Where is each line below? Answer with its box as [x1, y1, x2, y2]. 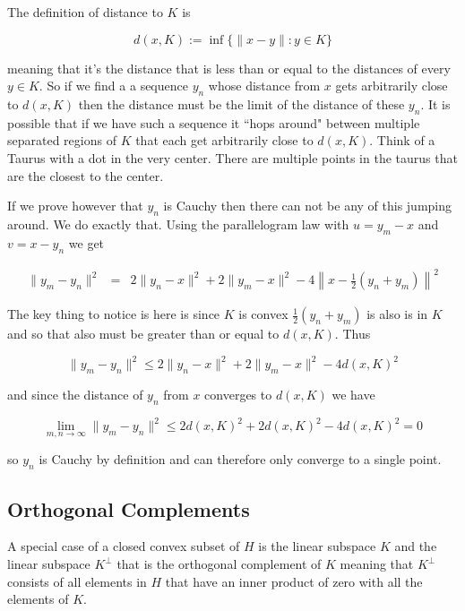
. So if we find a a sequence [39, 76, 188, 95]
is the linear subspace [258, 537, 376, 555]
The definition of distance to [7, 3, 163, 21]
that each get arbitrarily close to [135, 131, 314, 150]
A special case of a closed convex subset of [7, 537, 240, 555]
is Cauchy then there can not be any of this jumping [163, 196, 452, 215]
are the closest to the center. [7, 166, 164, 185]
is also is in [366, 305, 428, 323]
